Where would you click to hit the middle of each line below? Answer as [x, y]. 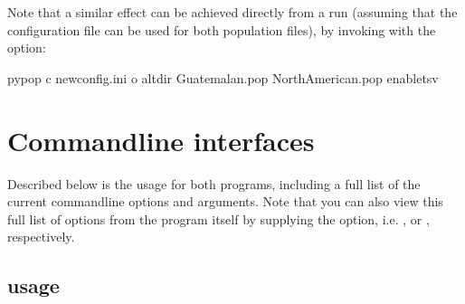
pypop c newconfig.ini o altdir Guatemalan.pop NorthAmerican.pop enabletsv [223, 77]
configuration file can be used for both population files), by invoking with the [222, 29]
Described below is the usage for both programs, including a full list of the [214, 183]
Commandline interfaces [161, 140]
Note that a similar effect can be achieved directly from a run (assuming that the [232, 12]
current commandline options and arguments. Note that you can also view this [225, 201]
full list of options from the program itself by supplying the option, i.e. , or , [218, 218]
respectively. [41, 237]
